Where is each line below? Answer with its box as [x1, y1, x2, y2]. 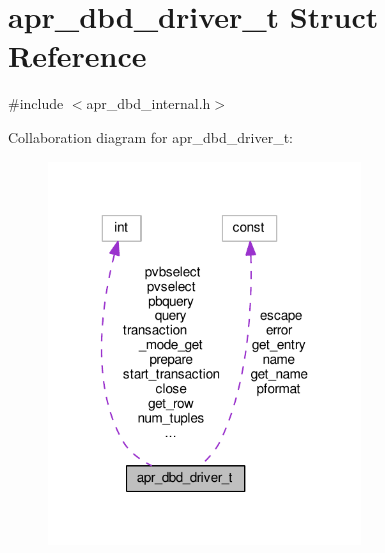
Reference [8, 35, 147, 76]
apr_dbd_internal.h [86, 93, 211, 114]
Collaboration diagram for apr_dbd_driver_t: [8, 126, 293, 147]
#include [8, 93, 64, 114]
